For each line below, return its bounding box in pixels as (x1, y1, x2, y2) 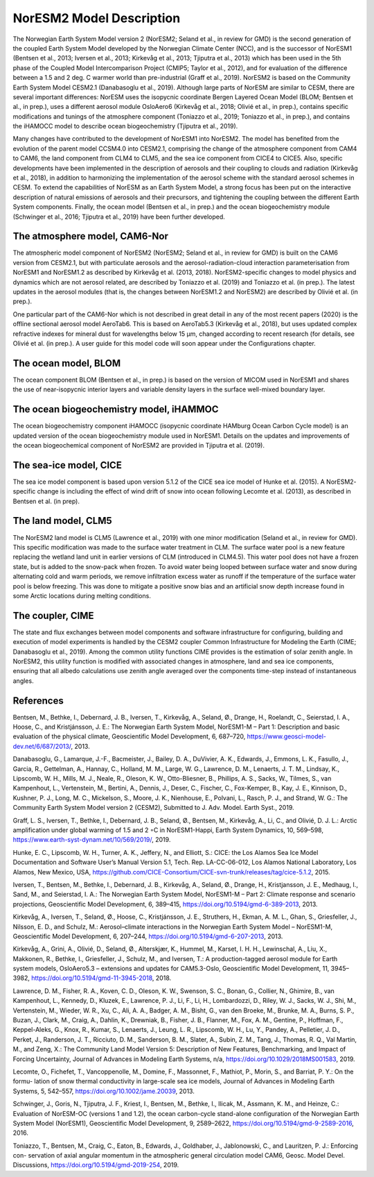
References (12, 695, 64, 706)
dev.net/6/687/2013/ (12, 742, 72, 750)
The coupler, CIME (12, 609, 94, 621)
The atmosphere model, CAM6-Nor (12, 230, 169, 242)
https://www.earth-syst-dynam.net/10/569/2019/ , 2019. (12, 836, 171, 844)
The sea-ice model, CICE (12, 459, 123, 471)
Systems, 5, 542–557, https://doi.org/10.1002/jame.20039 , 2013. (12, 1087, 195, 1095)
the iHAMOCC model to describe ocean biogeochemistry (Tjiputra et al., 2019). (12, 122, 238, 130)
